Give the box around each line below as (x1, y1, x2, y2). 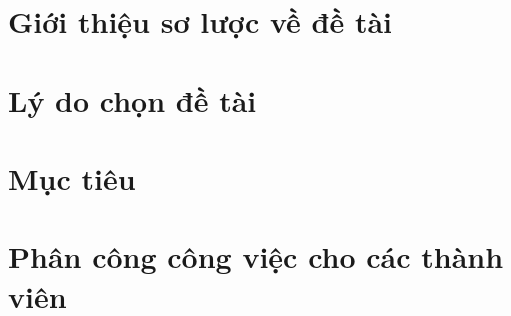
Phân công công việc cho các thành (8, 236, 504, 277)
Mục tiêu (8, 157, 136, 198)
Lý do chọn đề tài (8, 79, 257, 120)
